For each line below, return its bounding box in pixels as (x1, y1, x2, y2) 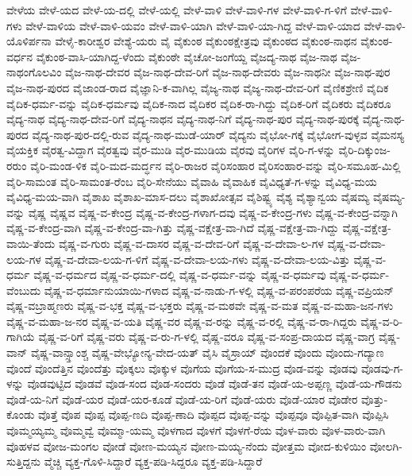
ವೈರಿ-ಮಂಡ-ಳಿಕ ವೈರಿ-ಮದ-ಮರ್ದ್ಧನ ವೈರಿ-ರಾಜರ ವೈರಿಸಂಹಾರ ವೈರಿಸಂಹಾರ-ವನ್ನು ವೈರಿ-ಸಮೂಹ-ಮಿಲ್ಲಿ (30, 157, 401, 173)
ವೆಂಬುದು (6, 281, 41, 298)
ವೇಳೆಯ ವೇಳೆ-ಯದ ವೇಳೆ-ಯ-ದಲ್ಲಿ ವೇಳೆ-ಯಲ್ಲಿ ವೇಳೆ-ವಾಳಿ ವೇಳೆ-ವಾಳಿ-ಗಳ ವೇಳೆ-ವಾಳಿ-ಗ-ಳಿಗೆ (6, 2, 347, 17)
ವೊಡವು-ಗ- (361, 359, 403, 376)
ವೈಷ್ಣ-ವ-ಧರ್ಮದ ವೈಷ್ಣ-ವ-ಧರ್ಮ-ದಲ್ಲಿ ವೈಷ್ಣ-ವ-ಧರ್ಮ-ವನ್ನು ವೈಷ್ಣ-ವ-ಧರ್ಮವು (33, 266, 326, 283)
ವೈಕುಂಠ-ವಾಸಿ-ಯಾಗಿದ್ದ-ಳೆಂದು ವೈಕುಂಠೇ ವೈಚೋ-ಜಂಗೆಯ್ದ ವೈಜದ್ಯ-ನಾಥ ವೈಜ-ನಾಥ (36, 48, 337, 64)
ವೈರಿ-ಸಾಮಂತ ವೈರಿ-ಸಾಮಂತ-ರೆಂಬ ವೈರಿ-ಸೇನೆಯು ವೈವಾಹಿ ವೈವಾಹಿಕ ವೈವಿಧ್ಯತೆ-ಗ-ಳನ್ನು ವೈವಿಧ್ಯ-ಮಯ (6, 172, 377, 189)
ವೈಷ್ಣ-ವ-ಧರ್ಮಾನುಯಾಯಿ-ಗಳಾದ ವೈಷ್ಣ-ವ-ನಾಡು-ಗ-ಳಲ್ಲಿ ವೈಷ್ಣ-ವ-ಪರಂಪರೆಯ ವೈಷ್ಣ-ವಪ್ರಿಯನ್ (44, 281, 395, 298)
